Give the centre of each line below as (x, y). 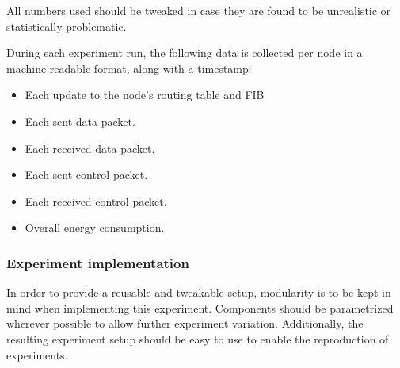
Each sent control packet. (86, 175)
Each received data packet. (90, 148)
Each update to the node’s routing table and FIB (145, 95)
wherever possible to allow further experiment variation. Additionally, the (185, 323)
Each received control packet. (96, 201)
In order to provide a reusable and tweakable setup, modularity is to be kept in (199, 292)
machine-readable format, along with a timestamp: (129, 68)
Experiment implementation (98, 262)
